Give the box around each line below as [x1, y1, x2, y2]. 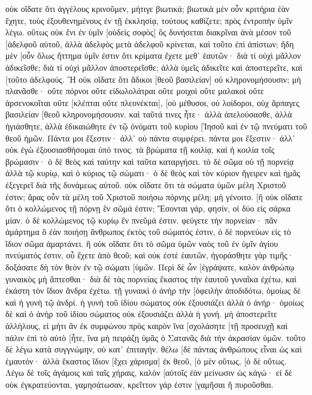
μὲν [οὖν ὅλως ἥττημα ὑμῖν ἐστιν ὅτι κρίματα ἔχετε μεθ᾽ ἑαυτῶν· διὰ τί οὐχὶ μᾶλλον [5, 49, 301, 62]
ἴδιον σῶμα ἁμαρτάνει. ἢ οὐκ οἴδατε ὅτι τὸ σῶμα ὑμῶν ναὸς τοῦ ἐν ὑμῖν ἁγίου [5, 237, 278, 249]
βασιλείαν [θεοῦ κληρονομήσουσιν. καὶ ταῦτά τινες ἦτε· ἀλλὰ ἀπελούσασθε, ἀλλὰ [5, 108, 292, 120]
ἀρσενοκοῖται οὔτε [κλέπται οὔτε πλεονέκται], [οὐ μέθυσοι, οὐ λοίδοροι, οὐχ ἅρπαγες [5, 96, 299, 108]
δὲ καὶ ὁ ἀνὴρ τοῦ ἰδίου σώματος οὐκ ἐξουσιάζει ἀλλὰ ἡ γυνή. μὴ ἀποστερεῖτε [5, 307, 277, 320]
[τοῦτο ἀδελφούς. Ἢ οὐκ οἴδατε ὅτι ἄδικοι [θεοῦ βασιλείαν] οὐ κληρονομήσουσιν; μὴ [5, 73, 301, 85]
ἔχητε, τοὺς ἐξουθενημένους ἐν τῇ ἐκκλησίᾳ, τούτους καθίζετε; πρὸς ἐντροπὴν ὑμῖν [5, 14, 293, 26]
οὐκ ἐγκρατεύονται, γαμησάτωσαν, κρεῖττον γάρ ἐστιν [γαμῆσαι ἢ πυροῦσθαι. [5, 378, 274, 390]
